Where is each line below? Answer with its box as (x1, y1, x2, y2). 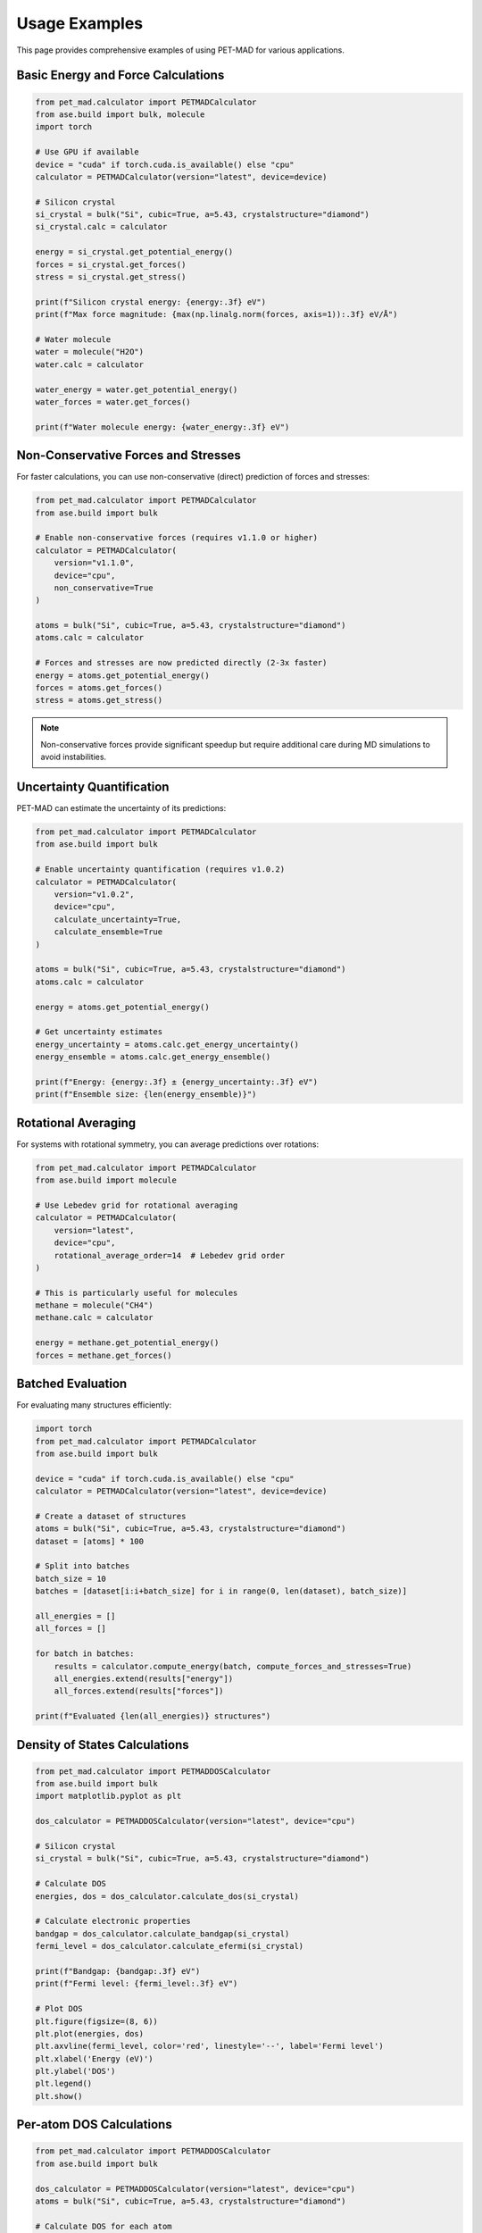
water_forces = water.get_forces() (35, 397, 191, 406)
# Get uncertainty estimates (35, 1027, 163, 1037)
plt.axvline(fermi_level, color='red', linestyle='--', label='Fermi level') (35, 2041, 384, 2052)
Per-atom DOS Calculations (16, 2117, 173, 2132)
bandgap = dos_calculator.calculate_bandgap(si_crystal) (35, 1928, 290, 1938)
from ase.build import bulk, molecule (35, 109, 205, 120)
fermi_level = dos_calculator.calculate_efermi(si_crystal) (35, 1941, 304, 1952)
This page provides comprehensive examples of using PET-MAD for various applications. (16, 45, 345, 55)
